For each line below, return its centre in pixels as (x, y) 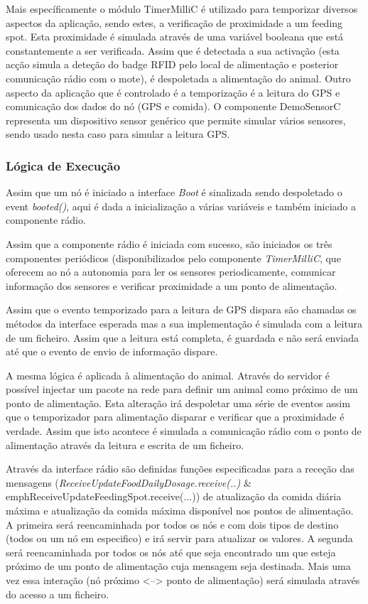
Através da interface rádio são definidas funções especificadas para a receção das (180, 469)
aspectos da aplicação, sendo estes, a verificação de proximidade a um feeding (174, 22)
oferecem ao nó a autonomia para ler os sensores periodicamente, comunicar (171, 272)
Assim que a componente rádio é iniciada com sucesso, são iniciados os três (169, 243)
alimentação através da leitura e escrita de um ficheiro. (125, 444)
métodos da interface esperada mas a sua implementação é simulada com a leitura (184, 323)
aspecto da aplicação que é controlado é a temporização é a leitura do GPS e (173, 92)
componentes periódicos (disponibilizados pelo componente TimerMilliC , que (173, 258)
